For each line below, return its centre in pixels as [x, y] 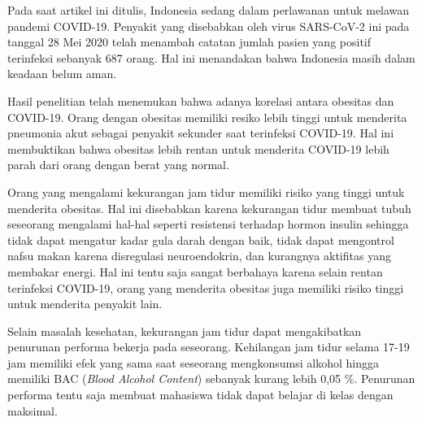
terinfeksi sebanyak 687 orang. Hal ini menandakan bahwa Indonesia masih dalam [211, 57]
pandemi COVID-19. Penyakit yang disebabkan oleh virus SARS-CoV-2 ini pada [209, 26]
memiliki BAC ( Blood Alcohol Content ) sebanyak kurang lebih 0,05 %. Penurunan [211, 378]
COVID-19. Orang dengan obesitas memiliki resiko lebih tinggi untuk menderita [207, 117]
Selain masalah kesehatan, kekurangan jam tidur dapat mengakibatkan [185, 331]
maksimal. [33, 410]
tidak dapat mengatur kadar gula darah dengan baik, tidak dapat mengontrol [201, 239]
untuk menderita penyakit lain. [85, 304]
